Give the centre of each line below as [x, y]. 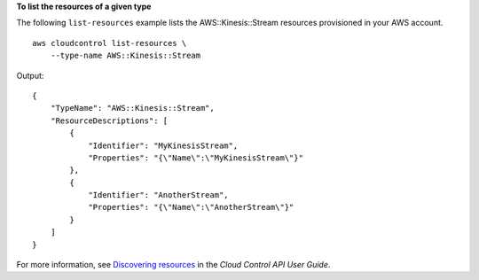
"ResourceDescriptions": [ [109, 121]
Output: [30, 75]
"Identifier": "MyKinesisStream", [163, 145]
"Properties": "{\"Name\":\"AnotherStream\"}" [191, 207]
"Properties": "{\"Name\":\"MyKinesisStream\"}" [196, 158]
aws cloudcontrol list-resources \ [110, 43]
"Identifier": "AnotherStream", [159, 195]
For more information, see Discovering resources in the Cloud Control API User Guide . [173, 265]
